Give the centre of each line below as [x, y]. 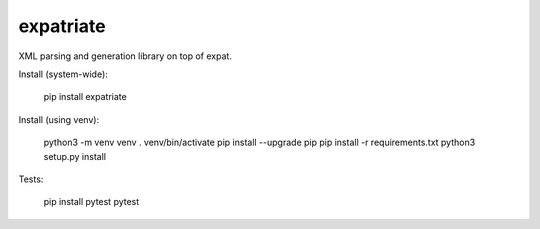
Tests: [31, 179]
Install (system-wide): [63, 74]
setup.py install [75, 156]
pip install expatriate [85, 97]
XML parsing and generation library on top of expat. [125, 56]
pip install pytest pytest [91, 202]
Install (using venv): [59, 119]
